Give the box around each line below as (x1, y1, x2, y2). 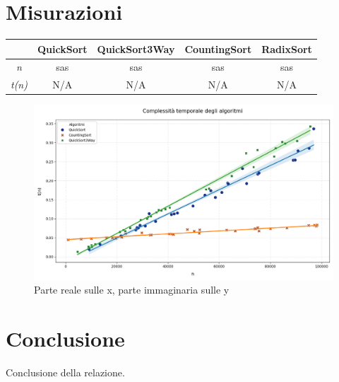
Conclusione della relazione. (6, 364, 125, 379)
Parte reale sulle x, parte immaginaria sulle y (34, 282, 230, 297)
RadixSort (261, 41, 312, 56)
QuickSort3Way (97, 41, 175, 56)
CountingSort (184, 41, 252, 56)
